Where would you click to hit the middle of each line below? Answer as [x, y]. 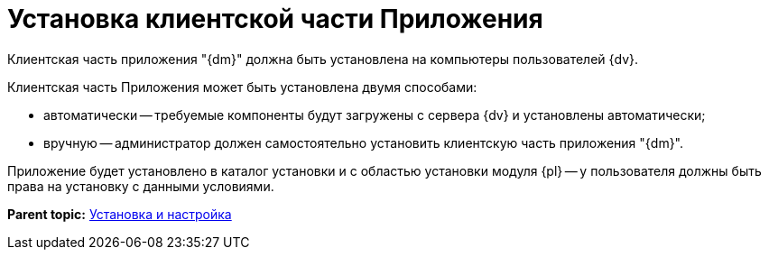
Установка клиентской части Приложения [275, 19]
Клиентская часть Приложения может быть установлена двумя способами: [242, 87]
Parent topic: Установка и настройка [120, 214]
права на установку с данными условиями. [141, 186]
